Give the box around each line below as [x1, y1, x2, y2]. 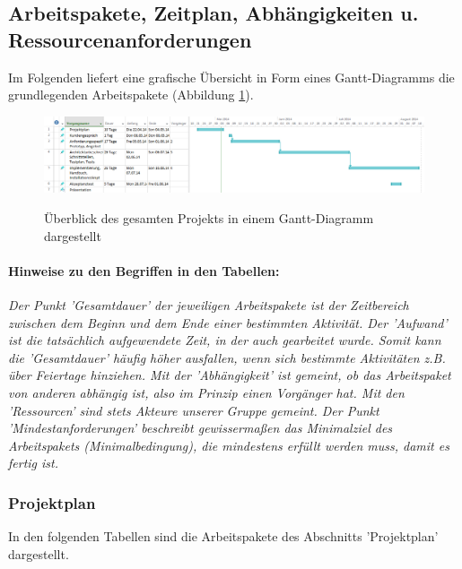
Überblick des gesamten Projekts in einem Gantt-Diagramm [44, 209, 374, 228]
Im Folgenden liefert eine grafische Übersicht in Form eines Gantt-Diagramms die [8, 67, 455, 86]
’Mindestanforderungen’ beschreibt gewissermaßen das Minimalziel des [8, 418, 393, 437]
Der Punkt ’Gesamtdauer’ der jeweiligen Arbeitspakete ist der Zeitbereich [8, 296, 409, 315]
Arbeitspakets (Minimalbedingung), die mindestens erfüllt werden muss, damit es [8, 435, 449, 454]
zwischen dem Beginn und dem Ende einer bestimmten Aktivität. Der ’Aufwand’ [8, 313, 448, 332]
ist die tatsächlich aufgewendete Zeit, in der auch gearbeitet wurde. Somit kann [8, 331, 441, 349]
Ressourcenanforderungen [8, 25, 252, 53]
